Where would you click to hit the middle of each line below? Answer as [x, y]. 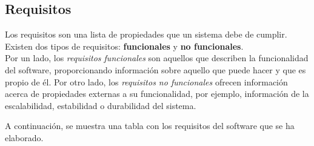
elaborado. [24, 137]
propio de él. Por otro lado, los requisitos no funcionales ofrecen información [146, 81]
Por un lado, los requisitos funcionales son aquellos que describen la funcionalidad [157, 58]
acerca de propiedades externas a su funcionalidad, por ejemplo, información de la [157, 94]
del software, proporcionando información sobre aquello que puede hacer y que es [155, 69]
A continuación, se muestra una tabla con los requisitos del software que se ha [150, 126]
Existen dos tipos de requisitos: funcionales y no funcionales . [124, 46]
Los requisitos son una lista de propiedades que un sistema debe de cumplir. [146, 34]
